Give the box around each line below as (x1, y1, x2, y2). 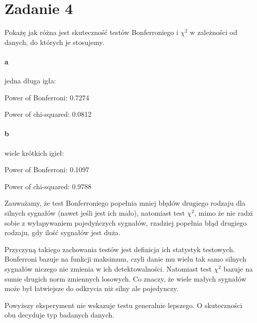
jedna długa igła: (4, 75, 56, 86)
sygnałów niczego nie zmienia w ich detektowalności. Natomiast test (4, 264, 212, 274)
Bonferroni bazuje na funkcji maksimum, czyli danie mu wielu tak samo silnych (4, 254, 247, 264)
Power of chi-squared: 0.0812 (4, 109, 92, 119)
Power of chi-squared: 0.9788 (4, 181, 92, 191)
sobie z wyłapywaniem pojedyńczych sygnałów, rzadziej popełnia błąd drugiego (4, 217, 247, 228)
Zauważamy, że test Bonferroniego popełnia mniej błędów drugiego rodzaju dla (4, 198, 246, 208)
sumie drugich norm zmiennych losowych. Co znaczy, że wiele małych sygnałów (4, 273, 247, 284)
